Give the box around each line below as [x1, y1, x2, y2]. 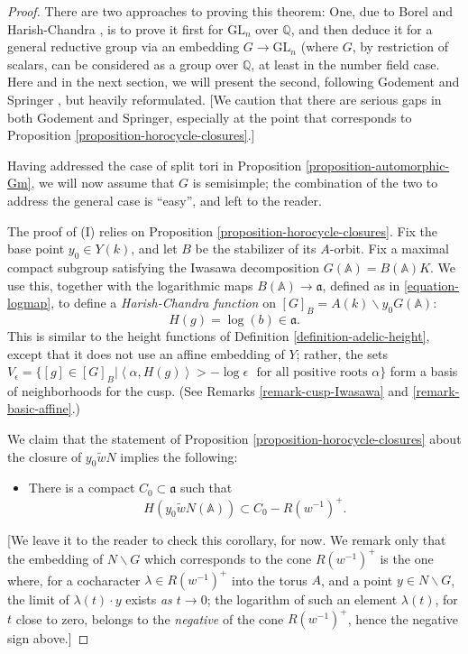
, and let [131, 239, 178, 258]
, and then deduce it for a [290, 19, 433, 38]
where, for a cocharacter [7, 570, 141, 589]
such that [180, 478, 233, 497]
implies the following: [120, 447, 238, 465]
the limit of [7, 590, 69, 609]
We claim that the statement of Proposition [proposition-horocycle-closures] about [7, 429, 462, 448]
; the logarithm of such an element [206, 590, 398, 609]
